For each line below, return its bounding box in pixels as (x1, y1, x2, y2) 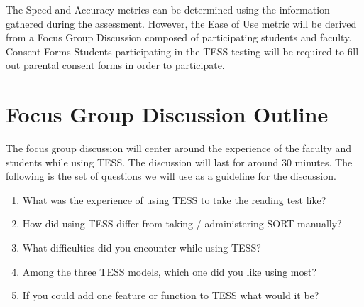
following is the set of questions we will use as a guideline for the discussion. (6, 168, 336, 183)
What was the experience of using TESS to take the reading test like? (22, 192, 326, 207)
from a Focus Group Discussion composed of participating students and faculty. (6, 30, 352, 45)
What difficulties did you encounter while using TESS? (22, 240, 261, 255)
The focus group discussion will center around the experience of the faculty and (6, 141, 351, 156)
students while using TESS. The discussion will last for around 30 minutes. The (6, 154, 353, 169)
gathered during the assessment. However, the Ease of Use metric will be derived (6, 16, 357, 31)
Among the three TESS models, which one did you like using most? (22, 264, 317, 279)
